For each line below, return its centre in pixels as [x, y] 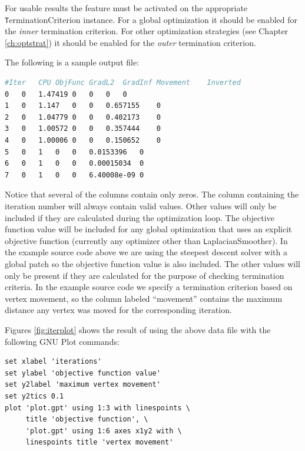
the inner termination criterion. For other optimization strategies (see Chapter [147, 31]
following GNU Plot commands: [62, 341]
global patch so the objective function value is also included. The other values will [153, 264]
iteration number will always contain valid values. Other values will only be [141, 205]
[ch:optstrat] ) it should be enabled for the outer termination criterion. [130, 42]
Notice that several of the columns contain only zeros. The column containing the [152, 194]
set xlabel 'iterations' [53, 362]
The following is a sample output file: [72, 62]
